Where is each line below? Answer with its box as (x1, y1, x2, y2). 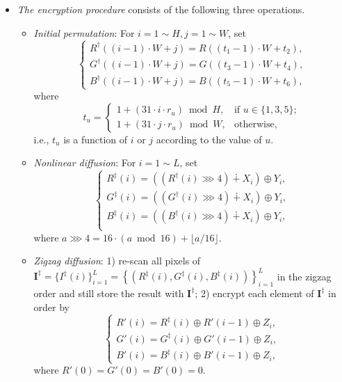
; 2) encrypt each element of (195, 286, 314, 301)
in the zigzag (277, 269, 332, 283)
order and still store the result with (33, 286, 184, 301)
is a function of (63, 132, 128, 146)
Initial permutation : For (33, 25, 135, 40)
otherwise (234, 120, 275, 130)
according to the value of (156, 132, 262, 146)
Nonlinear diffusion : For (33, 155, 136, 170)
